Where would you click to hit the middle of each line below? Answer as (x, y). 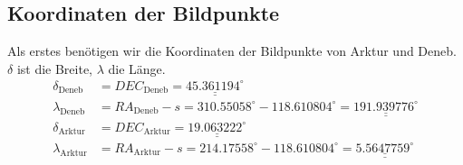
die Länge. (137, 68)
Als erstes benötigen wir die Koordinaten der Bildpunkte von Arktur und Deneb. (232, 51)
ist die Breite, (55, 68)
